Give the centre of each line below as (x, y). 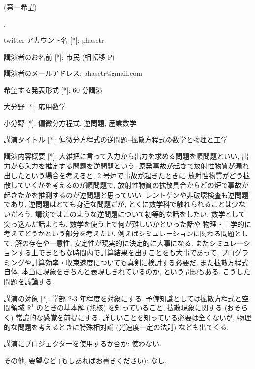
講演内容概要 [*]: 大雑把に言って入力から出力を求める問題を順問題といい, (122, 156)
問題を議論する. (29, 282)
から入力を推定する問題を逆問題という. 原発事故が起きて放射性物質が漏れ (130, 165)
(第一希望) (20, 7)
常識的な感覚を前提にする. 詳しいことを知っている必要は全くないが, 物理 (133, 317)
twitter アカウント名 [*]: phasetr (54, 40)
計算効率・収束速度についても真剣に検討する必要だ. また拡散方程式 (140, 262)
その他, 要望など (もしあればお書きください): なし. (85, 360)
